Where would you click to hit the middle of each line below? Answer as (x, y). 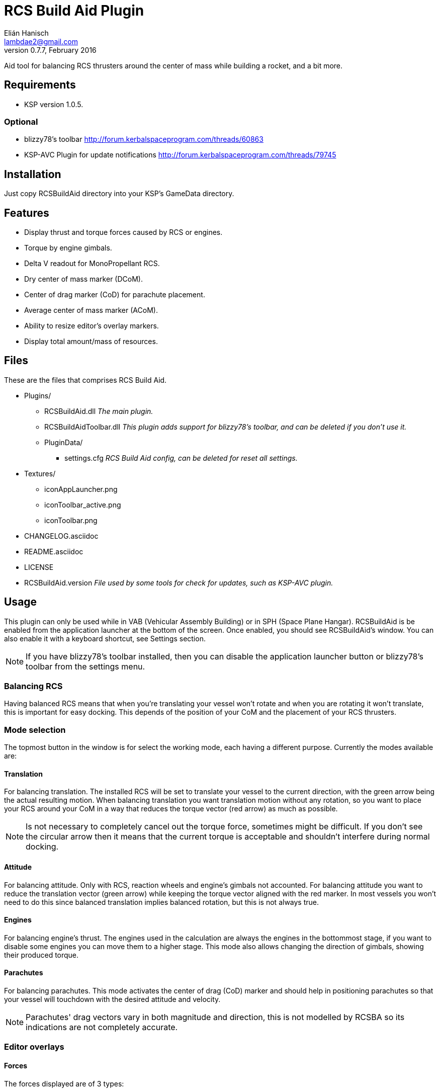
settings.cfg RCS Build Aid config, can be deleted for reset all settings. (181, 458)
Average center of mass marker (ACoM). (91, 310)
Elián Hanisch (26, 33)
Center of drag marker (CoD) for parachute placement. (115, 295)
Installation (33, 174)
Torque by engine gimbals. (68, 248)
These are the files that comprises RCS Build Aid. (85, 380)
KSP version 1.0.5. (54, 104)
